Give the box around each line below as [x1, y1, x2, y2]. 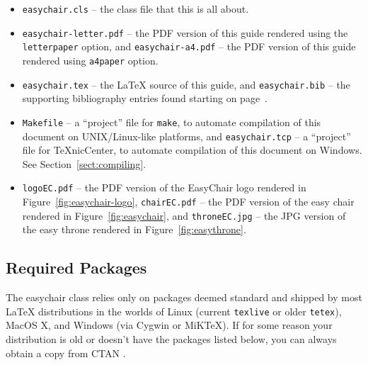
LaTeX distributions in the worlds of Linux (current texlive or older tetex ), [6, 303, 342, 318]
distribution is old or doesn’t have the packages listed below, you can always [6, 331, 337, 346]
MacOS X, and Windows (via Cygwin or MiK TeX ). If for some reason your [6, 318, 333, 332]
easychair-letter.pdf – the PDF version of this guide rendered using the [22, 25, 348, 40]
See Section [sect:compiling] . [22, 156, 146, 171]
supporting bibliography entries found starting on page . [22, 91, 268, 106]
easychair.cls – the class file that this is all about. [22, 1, 249, 16]
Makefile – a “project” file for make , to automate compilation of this [22, 114, 321, 129]
